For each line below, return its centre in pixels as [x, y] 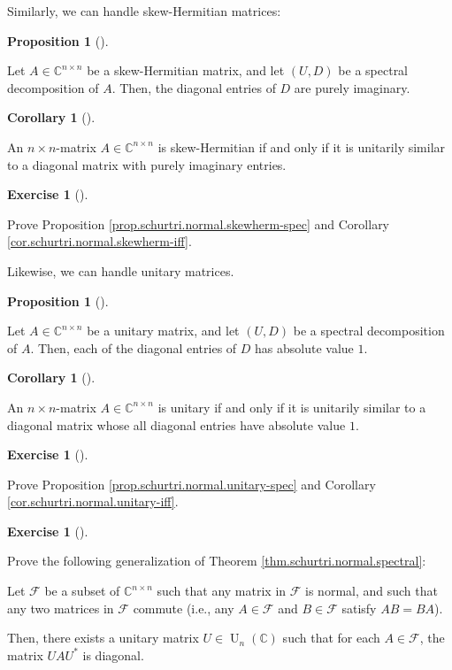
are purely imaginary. [352, 87]
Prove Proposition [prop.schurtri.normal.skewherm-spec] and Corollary [199, 223]
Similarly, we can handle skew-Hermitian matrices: [144, 11]
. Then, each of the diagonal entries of [134, 347]
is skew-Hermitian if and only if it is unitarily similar [302, 146]
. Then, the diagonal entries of [194, 87]
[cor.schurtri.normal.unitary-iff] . [93, 501]
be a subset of [82, 591]
